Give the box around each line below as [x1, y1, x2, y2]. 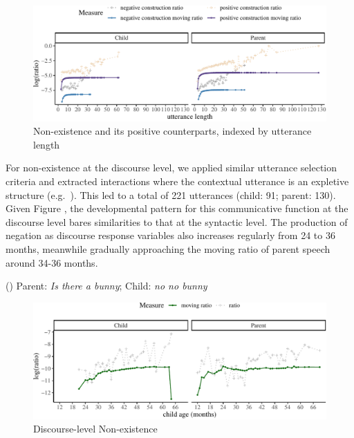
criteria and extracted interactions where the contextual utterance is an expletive [6, 174, 349, 189]
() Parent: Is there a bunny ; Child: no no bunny [6, 278, 207, 293]
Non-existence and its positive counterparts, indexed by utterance [33, 124, 312, 138]
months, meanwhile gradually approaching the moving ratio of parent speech [6, 242, 330, 256]
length [33, 137, 60, 151]
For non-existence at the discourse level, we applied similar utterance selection [6, 160, 337, 175]
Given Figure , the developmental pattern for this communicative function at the [6, 201, 348, 216]
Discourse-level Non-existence [33, 421, 158, 436]
